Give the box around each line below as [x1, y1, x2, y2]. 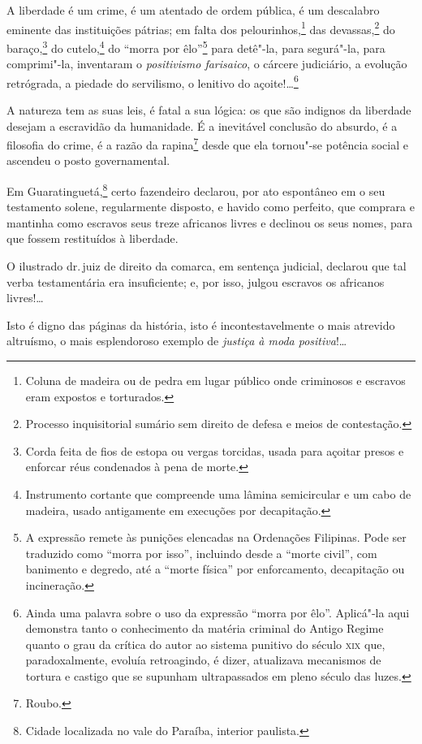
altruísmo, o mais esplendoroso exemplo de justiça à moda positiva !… [6, 332, 347, 349]
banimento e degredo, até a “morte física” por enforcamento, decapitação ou [25, 560, 405, 577]
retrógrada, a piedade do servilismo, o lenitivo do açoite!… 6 [6, 71, 299, 91]
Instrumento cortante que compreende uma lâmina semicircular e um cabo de [25, 485, 411, 502]
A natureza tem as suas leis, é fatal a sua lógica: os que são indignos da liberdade [6, 101, 411, 118]
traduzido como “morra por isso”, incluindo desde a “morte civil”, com [25, 544, 377, 561]
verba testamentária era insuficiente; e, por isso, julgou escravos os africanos [6, 273, 385, 290]
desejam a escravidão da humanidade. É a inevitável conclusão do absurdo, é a [6, 117, 398, 134]
